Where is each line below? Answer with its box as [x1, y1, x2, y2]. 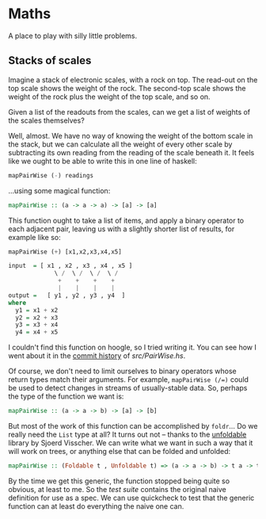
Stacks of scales [8, 54, 92, 67]
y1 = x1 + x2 [15, 306, 59, 314]
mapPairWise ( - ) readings [8, 171, 93, 179]
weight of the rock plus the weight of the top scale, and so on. [8, 92, 211, 101]
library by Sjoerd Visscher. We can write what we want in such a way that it [8, 438, 253, 448]
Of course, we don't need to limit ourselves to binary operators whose [8, 366, 237, 376]
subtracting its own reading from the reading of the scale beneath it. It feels [8, 147, 255, 157]
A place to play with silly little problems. [8, 31, 138, 40]
